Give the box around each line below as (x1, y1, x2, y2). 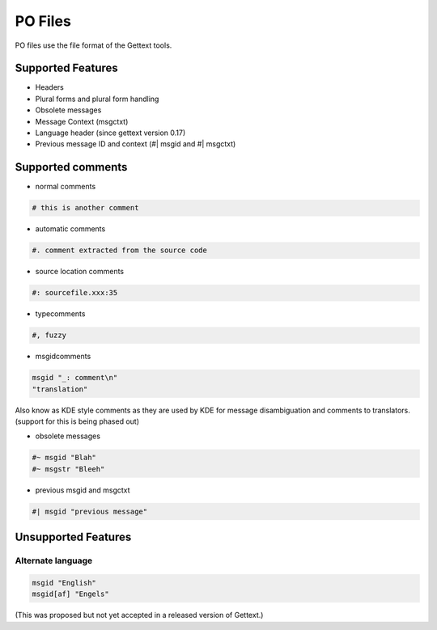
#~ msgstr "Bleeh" (32, 464, 105, 473)
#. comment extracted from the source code (32, 246, 208, 255)
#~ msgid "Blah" (32, 453, 97, 463)
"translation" (32, 384, 88, 394)
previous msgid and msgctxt (35, 485, 130, 495)
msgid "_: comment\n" (32, 373, 118, 383)
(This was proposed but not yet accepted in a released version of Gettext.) (15, 611, 264, 620)
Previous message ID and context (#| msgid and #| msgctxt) (35, 139, 236, 149)
